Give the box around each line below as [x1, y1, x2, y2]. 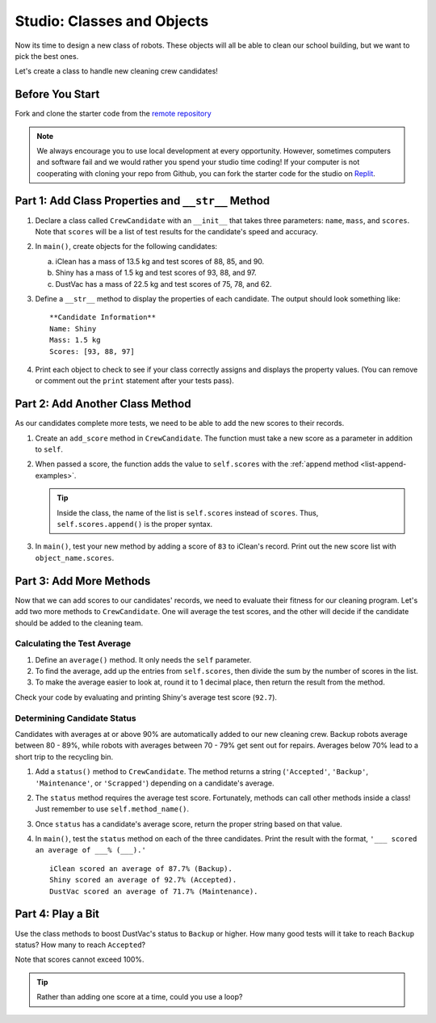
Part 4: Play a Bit [15, 907, 100, 921]
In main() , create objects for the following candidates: [35, 242, 218, 251]
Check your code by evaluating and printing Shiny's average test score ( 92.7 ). [15, 692, 278, 702]
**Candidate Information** [49, 313, 157, 322]
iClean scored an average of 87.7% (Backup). [49, 864, 233, 873]
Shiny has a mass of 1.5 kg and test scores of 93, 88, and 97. [55, 267, 258, 278]
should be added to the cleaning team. [15, 618, 144, 628]
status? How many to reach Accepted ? [15, 940, 145, 949]
